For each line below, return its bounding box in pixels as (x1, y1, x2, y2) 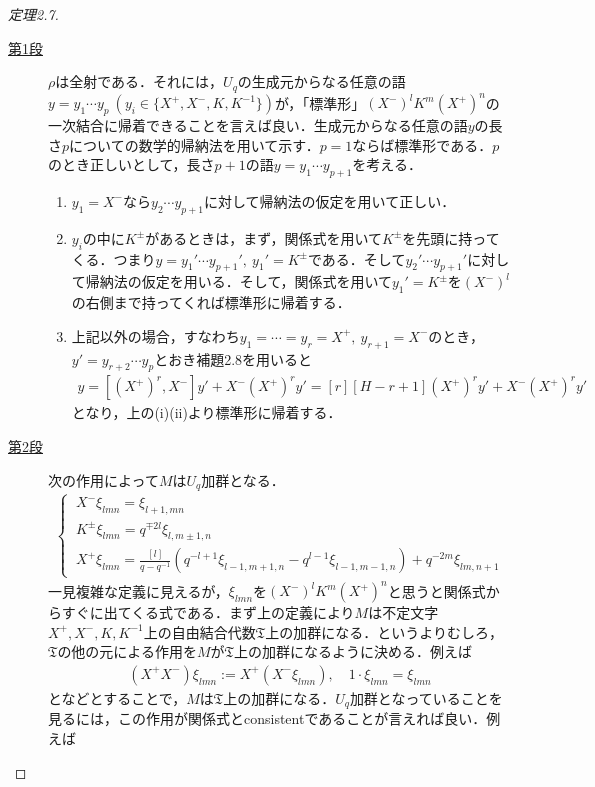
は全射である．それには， (55, 71, 224, 92)
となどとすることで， (48, 687, 187, 708)
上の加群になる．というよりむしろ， (265, 621, 503, 642)
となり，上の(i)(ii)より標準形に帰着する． (71, 402, 342, 423)
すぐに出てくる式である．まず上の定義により (61, 602, 355, 623)
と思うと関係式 (387, 580, 486, 601)
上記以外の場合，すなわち (71, 325, 240, 346)
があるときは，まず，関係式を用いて (145, 227, 383, 248)
